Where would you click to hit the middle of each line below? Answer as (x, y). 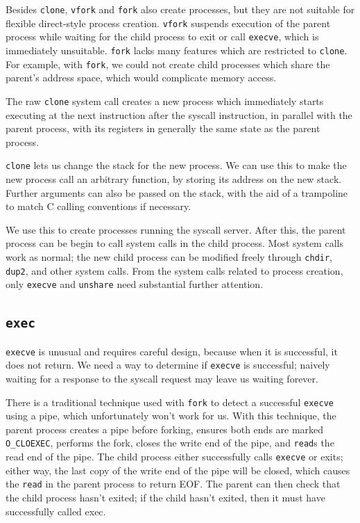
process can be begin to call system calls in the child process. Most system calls (174, 243)
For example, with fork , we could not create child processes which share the (168, 64)
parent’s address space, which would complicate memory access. (141, 78)
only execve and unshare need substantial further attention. (135, 284)
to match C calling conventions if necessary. (98, 206)
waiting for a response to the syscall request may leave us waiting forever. (162, 378)
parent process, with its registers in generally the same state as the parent (163, 128)
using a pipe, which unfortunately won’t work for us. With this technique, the (171, 416)
